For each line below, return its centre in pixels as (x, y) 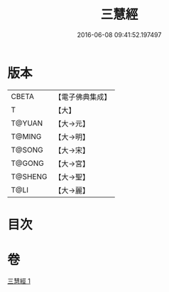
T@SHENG (29, 177)
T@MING (26, 136)
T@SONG (27, 150)
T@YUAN (27, 123)
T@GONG (27, 163)
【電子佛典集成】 (83, 97)
